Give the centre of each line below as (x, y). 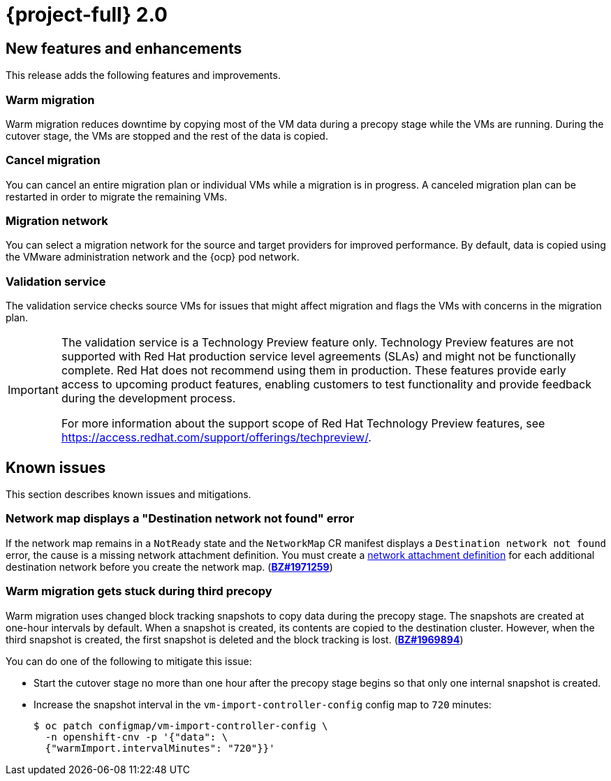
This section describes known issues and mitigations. (128, 495)
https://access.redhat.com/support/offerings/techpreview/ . (216, 438)
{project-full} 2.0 (87, 15)
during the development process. (148, 399)
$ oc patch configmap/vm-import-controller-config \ (181, 725)
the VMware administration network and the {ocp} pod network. (153, 257)
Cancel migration (53, 160)
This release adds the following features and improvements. (143, 75)
